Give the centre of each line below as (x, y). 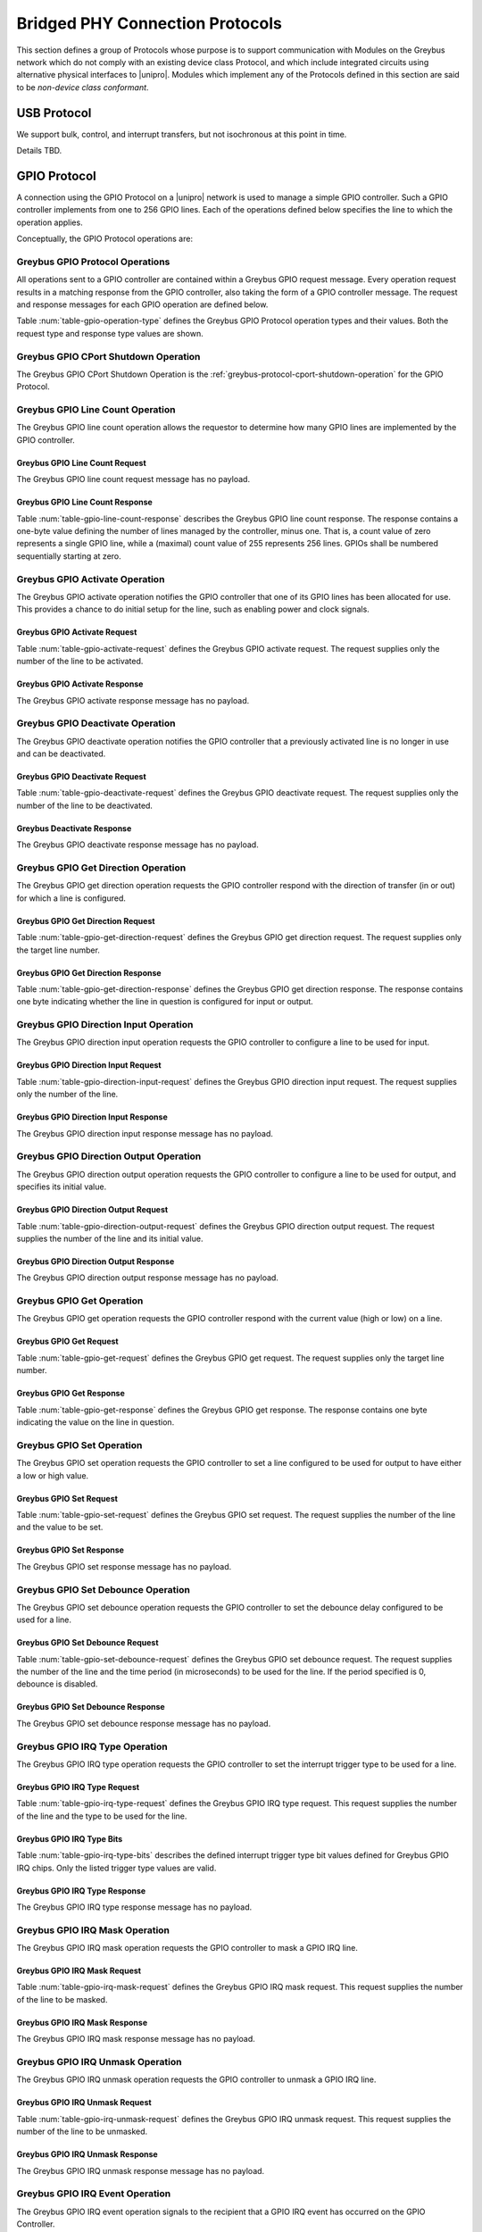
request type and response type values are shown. (110, 333)
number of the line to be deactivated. (85, 805)
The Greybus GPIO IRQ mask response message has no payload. (136, 2039)
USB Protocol (54, 113)
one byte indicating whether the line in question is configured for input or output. (165, 1002)
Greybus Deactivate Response (74, 828)
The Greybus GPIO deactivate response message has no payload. (137, 845)
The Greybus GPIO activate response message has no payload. (133, 700)
